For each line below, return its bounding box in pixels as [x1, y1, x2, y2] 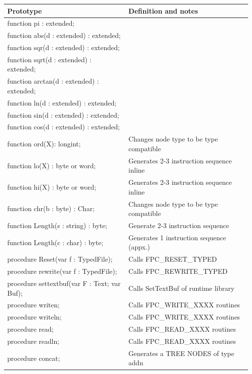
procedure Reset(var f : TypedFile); [7, 254, 113, 264]
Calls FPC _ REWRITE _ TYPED [128, 266, 228, 276]
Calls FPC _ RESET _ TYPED [128, 254, 217, 264]
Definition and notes [128, 5, 198, 16]
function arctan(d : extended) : [7, 76, 99, 86]
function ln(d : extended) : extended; [7, 97, 117, 107]
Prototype [7, 5, 42, 16]
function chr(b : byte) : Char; [7, 203, 94, 214]
